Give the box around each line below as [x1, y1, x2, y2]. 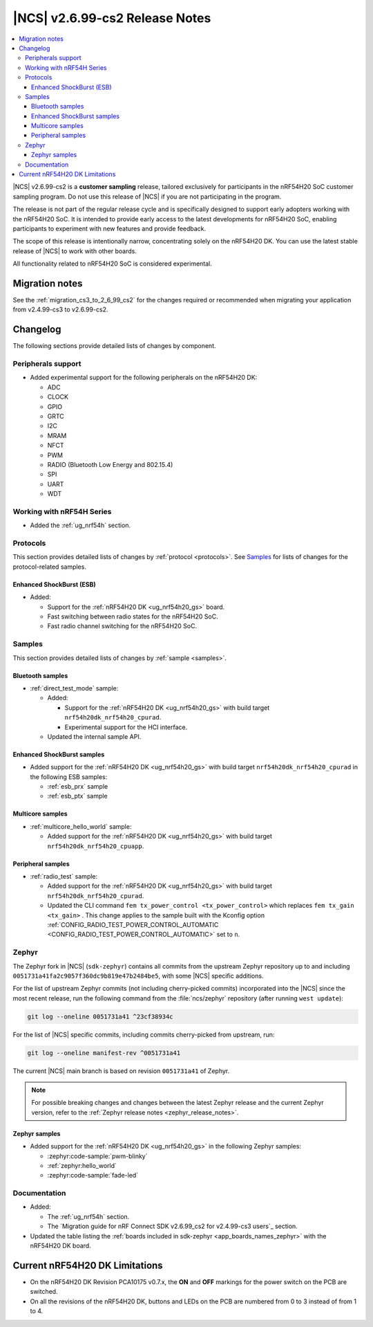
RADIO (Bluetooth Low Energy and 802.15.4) [47, 461, 173, 468]
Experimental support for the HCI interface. [64, 723, 188, 731]
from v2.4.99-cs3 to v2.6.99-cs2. [12, 305, 108, 314]
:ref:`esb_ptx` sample [47, 792, 108, 800]
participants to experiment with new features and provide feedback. [12, 224, 207, 232]
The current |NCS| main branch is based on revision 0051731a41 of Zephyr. [12, 1066, 230, 1075]
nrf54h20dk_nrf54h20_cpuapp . [47, 841, 144, 850]
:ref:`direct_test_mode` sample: [30, 684, 119, 692]
